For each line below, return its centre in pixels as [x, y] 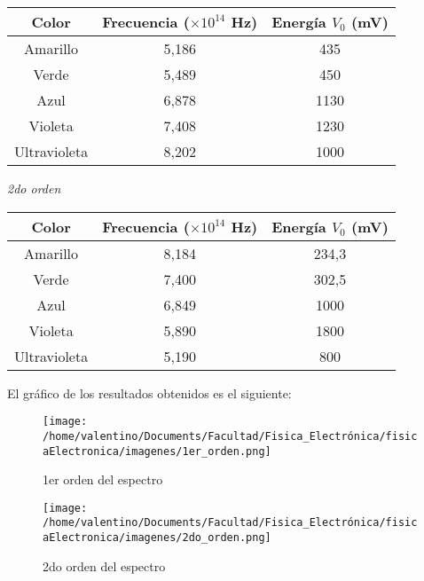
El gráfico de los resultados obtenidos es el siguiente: [149, 393]
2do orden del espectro [104, 565]
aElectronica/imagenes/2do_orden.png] [157, 538]
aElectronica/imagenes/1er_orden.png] [157, 451]
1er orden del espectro [103, 479]
